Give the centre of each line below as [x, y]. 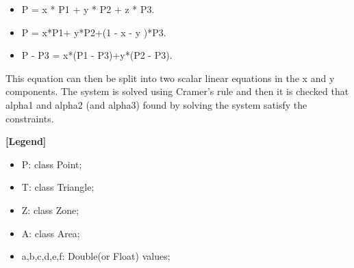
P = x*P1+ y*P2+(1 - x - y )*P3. [94, 32]
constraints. [30, 118]
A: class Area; [51, 233]
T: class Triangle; [58, 187]
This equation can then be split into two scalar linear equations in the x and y [170, 78]
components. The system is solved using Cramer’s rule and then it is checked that [177, 91]
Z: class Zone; [50, 210]
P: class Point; [52, 164]
